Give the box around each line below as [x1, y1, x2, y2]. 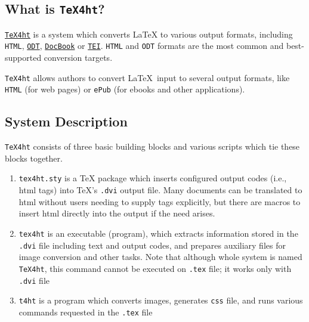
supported [5, 51, 42, 64]
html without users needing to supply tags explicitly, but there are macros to [18, 195, 301, 208]
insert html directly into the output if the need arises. [18, 207, 215, 219]
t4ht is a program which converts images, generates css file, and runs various [18, 294, 303, 306]
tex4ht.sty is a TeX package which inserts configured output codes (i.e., [18, 172, 287, 184]
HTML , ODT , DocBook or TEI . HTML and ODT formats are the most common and [5, 39, 284, 52]
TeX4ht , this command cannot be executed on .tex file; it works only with [18, 262, 292, 274]
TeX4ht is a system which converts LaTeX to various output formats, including [5, 27, 293, 40]
